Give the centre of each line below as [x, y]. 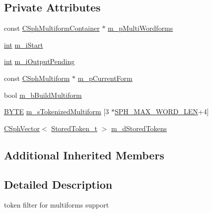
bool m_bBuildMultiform [43, 95]
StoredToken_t [74, 128]
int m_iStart [24, 44]
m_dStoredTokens [139, 128]
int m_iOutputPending [39, 61]
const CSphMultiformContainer [52, 28]
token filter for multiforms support [57, 205]
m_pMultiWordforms [141, 28]
